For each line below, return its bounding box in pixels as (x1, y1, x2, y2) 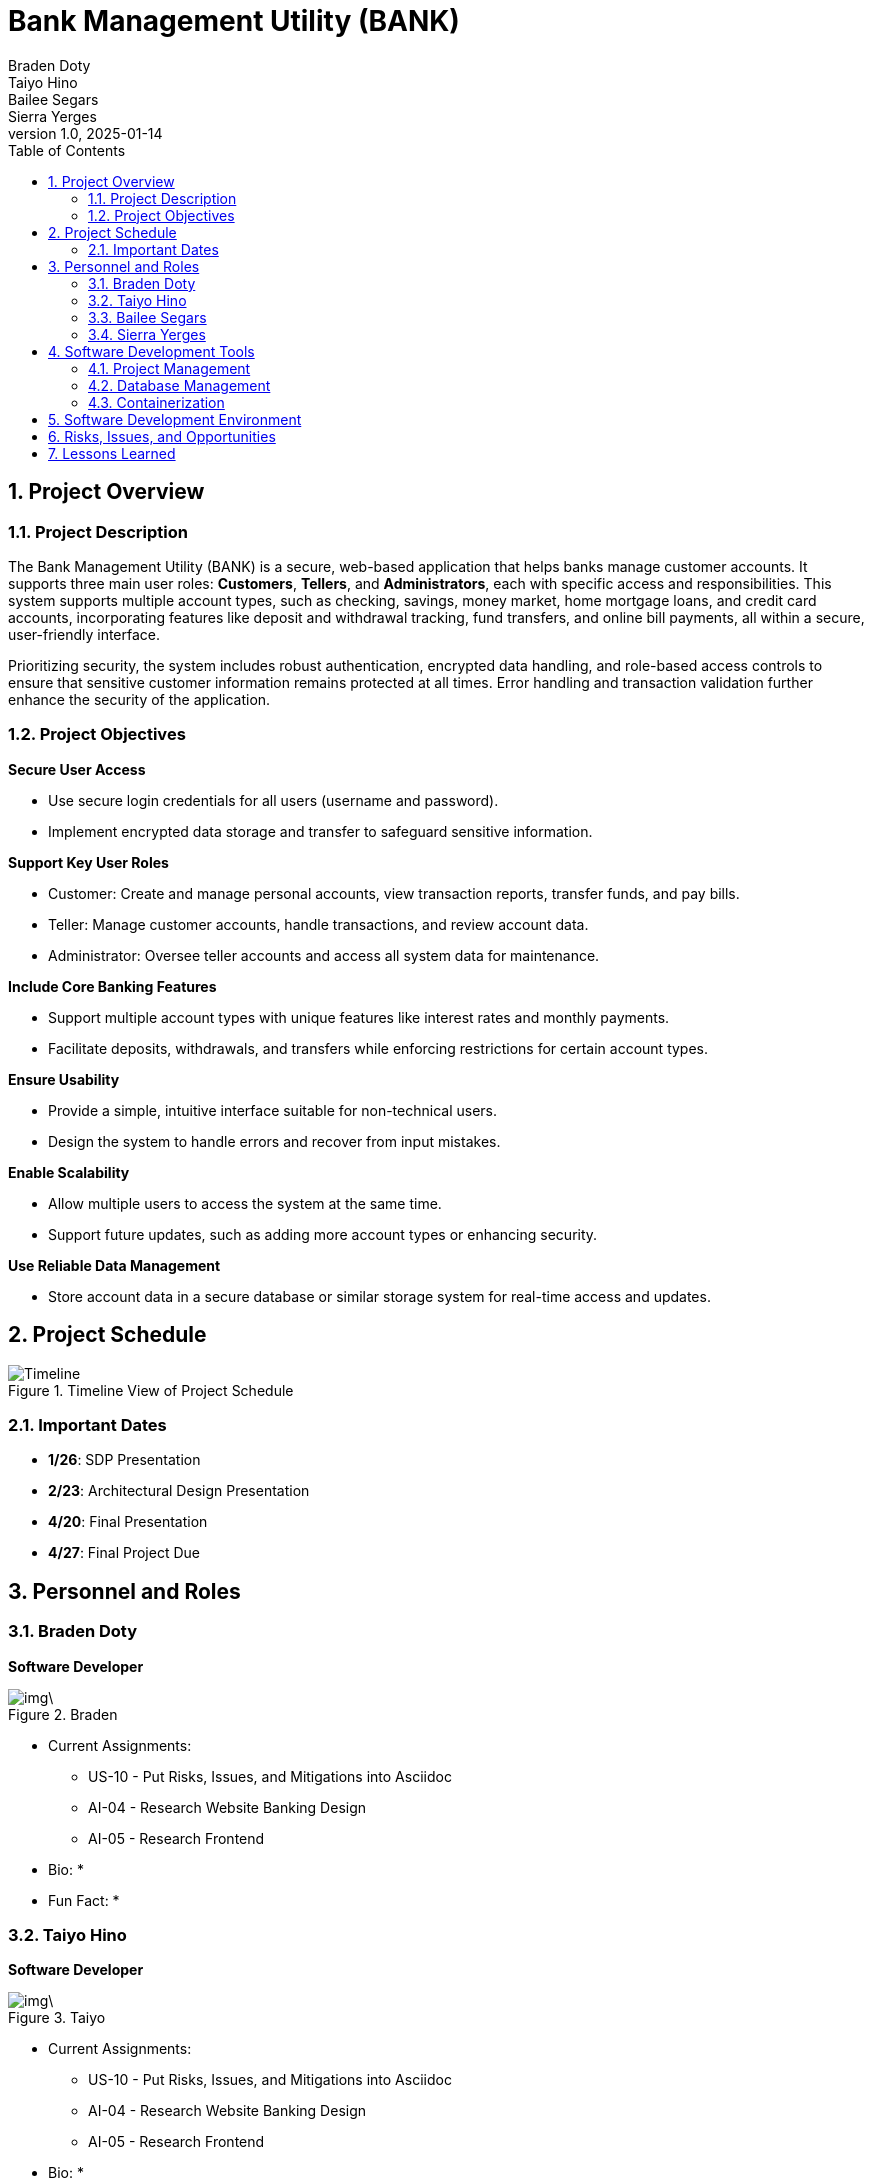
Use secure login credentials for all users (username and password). (48, 791, 499, 809)
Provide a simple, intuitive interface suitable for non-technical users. (48, 1101, 497, 1119)
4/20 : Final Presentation (48, 1513, 208, 1531)
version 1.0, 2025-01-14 (8, 124, 163, 142)
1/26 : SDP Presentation (48, 1451, 201, 1469)
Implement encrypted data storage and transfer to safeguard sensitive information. (48, 822, 593, 840)
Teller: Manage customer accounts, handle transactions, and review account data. (48, 915, 589, 933)
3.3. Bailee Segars (88, 308, 207, 326)
